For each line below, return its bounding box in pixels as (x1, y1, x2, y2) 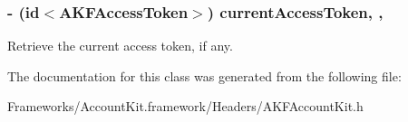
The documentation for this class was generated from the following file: (7, 66, 402, 85)
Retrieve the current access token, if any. (7, 36, 233, 55)
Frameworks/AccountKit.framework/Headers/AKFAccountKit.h (7, 97, 364, 116)
